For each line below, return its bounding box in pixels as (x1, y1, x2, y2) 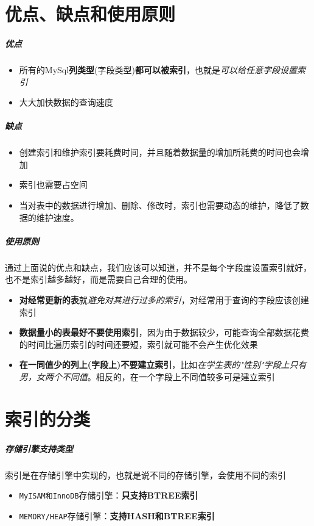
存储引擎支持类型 (5, 442, 73, 455)
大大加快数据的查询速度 (19, 96, 113, 109)
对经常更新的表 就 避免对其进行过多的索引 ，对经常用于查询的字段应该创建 (19, 294, 309, 306)
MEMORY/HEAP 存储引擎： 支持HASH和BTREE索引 (19, 509, 215, 522)
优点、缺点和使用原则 (5, 1, 176, 26)
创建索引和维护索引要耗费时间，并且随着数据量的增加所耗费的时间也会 (19, 146, 301, 159)
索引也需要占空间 (19, 178, 88, 191)
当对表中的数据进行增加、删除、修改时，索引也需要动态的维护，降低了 (19, 199, 301, 212)
